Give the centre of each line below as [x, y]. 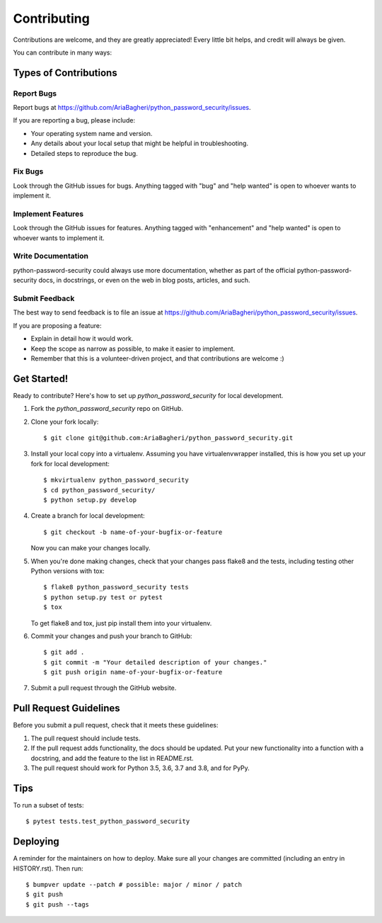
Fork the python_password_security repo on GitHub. [107, 409]
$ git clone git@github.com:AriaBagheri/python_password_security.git [168, 438]
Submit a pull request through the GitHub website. [104, 688]
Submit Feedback [44, 299]
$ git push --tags [58, 904]
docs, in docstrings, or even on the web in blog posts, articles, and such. [144, 281]
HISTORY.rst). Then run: [48, 868]
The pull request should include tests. [86, 738]
